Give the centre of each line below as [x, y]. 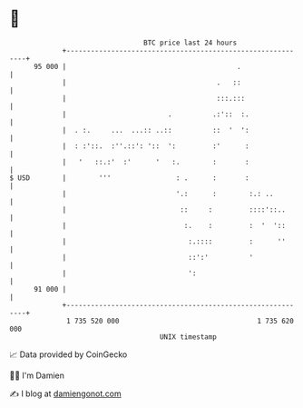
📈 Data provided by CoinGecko [68, 354]
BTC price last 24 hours [191, 43]
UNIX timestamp [188, 337]
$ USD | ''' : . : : [129, 178]
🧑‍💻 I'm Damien [37, 375]
